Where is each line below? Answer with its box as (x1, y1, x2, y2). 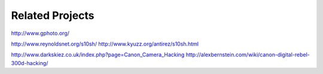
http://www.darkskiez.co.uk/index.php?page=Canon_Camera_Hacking (11, 51, 185, 59)
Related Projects (11, 9, 95, 22)
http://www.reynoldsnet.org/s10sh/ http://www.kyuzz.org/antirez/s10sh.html (11, 40, 199, 47)
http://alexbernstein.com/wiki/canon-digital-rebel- (185, 51, 310, 59)
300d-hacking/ (11, 59, 48, 66)
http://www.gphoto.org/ (11, 30, 70, 37)
